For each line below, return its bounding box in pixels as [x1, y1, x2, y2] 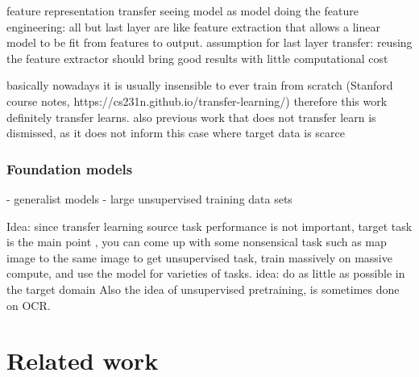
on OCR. [6, 296, 51, 313]
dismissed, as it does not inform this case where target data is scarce [6, 124, 345, 141]
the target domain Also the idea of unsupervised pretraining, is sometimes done [6, 280, 400, 297]
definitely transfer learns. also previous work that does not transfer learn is [6, 108, 376, 125]
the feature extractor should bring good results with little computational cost [6, 49, 388, 66]
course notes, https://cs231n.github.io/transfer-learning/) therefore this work [6, 92, 388, 109]
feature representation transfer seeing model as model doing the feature [6, 2, 359, 19]
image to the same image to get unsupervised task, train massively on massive [6, 249, 392, 266]
